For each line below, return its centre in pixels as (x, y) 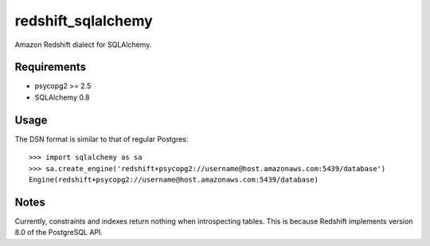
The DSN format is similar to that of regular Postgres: (102, 139)
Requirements (51, 67)
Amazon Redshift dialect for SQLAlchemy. (83, 45)
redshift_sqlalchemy (84, 21)
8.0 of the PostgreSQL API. (59, 232)
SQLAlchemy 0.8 (62, 97)
